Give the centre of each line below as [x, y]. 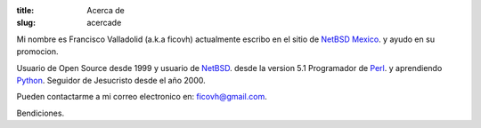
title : [25, 10]
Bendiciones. [41, 113]
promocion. [37, 52]
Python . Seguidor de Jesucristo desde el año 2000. [111, 80]
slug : [26, 23]
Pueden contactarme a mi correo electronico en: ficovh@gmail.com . [142, 97]
